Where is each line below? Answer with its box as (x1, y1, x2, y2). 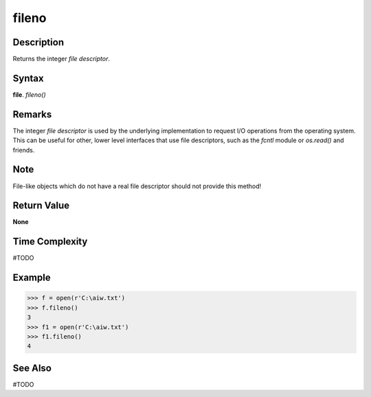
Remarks (12, 109, 52, 120)
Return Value (12, 200, 70, 212)
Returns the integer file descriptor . (12, 55, 110, 63)
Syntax (12, 72, 44, 84)
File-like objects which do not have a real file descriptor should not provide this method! (12, 182, 262, 190)
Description (12, 36, 65, 48)
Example (12, 272, 51, 284)
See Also (12, 362, 52, 374)
